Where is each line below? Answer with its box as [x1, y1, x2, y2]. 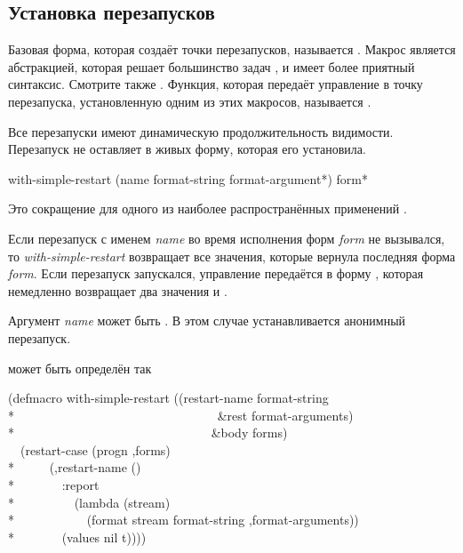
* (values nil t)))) [8, 527, 147, 546]
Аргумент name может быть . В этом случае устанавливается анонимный [8, 311, 406, 330]
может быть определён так [8, 358, 152, 377]
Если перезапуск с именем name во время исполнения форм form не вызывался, [8, 228, 445, 247]
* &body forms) [8, 423, 288, 442]
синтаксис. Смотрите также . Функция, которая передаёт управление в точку [8, 75, 423, 93]
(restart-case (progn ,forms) [20, 440, 171, 459]
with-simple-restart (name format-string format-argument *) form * [8, 169, 368, 188]
